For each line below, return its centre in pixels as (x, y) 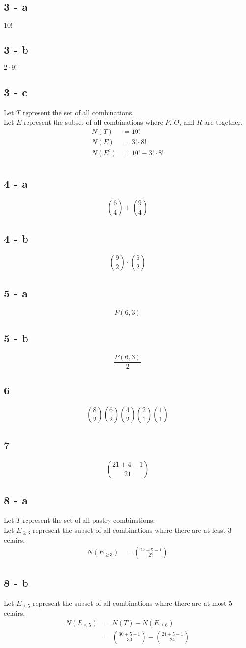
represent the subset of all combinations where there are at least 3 (132, 530)
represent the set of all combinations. (78, 112)
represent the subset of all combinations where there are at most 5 (133, 603)
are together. (223, 122)
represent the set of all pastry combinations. (89, 520)
